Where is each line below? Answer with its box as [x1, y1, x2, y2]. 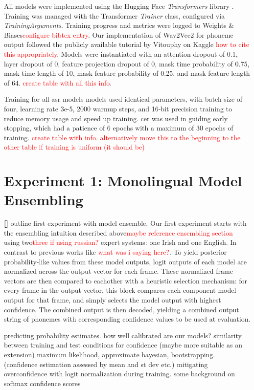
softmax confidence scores [4, 378, 81, 388]
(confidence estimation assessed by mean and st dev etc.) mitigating [4, 359, 208, 369]
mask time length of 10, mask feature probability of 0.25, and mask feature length [4, 68, 250, 78]
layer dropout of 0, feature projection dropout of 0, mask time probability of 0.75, [4, 58, 250, 68]
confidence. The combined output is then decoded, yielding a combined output [4, 304, 239, 314]
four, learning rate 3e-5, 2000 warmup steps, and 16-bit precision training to [4, 103, 232, 113]
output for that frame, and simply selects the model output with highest [4, 294, 221, 304]
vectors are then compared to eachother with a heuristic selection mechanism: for [4, 275, 248, 285]
